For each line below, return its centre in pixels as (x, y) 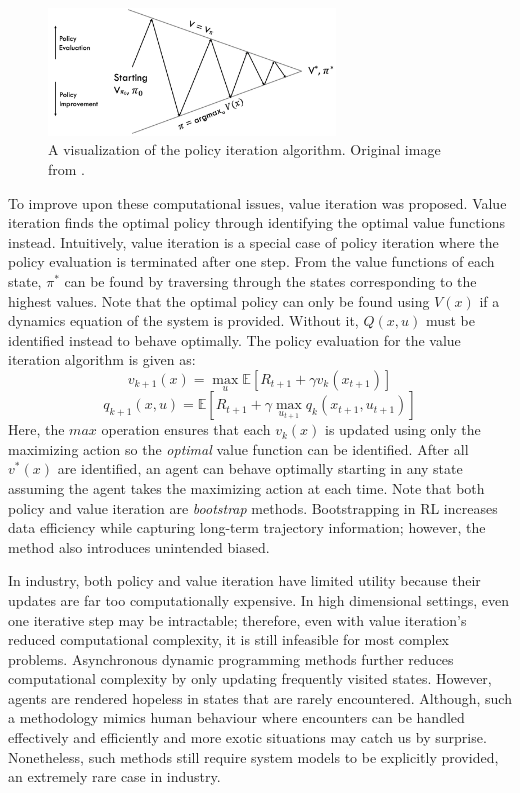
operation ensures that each (186, 429)
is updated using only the (402, 429)
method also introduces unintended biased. (139, 546)
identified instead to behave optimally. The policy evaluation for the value (234, 339)
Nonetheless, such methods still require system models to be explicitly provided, (253, 756)
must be (450, 320)
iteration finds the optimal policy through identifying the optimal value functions (256, 222)
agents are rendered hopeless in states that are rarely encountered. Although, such (260, 697)
